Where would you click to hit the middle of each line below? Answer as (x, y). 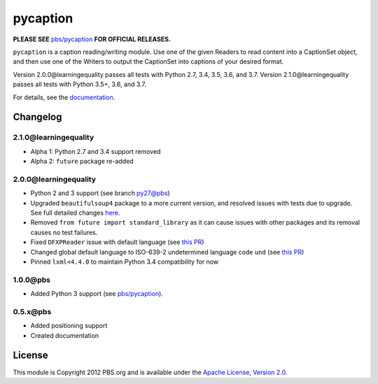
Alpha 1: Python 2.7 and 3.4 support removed (96, 151)
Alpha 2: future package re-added (82, 162)
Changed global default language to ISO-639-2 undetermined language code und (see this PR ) (167, 252)
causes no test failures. (64, 232)
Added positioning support (69, 326)
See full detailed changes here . (75, 213)
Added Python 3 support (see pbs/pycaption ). (97, 294)
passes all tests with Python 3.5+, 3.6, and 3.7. (80, 85)
